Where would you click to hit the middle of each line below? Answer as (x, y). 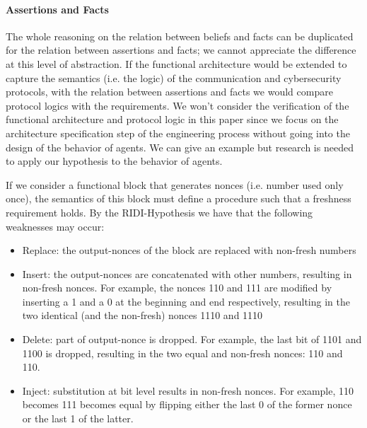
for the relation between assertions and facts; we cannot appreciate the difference (181, 50)
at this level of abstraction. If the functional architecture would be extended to (176, 63)
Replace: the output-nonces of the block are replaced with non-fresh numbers (189, 250)
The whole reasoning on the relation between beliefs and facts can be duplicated (180, 36)
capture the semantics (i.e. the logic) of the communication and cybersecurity (174, 77)
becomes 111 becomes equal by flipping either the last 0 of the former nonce (187, 404)
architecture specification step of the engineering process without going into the (178, 133)
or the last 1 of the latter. (78, 418)
